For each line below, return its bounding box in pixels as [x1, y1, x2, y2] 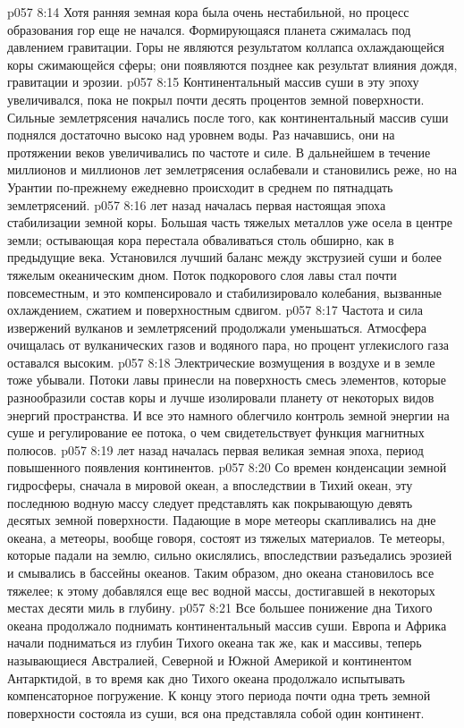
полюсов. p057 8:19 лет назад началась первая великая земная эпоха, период [7, 440, 424, 459]
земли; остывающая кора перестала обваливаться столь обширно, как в [7, 230, 394, 249]
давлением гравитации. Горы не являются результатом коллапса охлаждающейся [7, 38, 445, 56]
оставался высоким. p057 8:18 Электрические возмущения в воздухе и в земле [7, 352, 435, 371]
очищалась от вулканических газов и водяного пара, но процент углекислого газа [7, 335, 450, 354]
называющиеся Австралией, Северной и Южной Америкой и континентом [7, 650, 412, 669]
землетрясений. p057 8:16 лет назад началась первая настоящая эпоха [7, 195, 386, 214]
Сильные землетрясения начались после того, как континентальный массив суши [7, 107, 449, 126]
